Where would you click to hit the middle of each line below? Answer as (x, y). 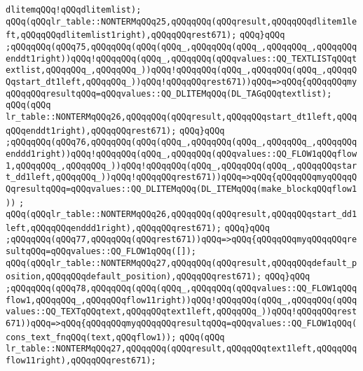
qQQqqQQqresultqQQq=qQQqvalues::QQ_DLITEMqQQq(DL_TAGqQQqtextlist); (169, 93)
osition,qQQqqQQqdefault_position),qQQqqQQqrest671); (134, 277)
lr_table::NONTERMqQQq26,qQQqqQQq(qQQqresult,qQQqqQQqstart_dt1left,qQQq (181, 117)
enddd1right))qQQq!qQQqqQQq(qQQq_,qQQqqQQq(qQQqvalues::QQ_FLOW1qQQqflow (181, 154)
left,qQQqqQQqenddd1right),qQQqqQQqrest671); (114, 228)
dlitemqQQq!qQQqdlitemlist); (74, 10)
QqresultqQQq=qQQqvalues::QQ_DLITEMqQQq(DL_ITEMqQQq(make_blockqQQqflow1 (181, 189)
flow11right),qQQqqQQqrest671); (81, 361)
